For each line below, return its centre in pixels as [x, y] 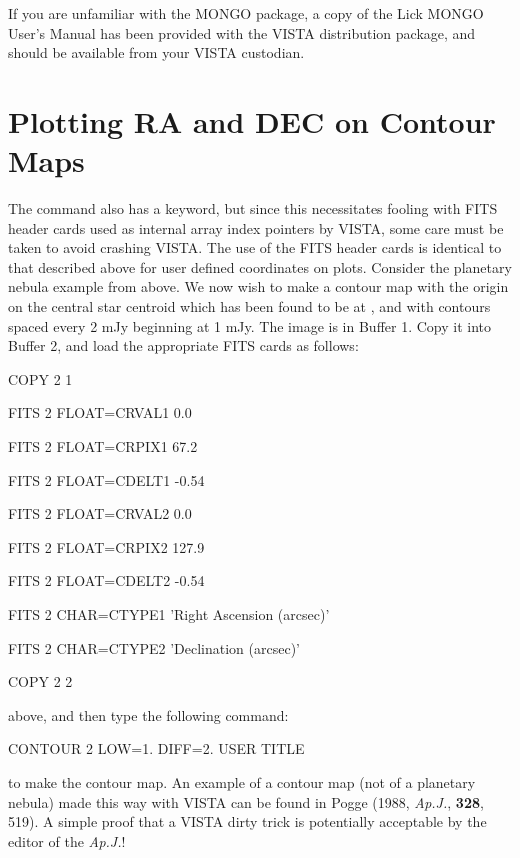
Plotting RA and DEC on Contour [252, 120]
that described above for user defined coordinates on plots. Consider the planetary [260, 266]
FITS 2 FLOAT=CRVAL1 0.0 [100, 412]
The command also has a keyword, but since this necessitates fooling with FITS [253, 208]
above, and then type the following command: [148, 714]
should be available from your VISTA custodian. [156, 52]
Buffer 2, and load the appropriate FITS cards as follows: [183, 345]
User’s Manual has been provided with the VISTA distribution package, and [242, 32]
